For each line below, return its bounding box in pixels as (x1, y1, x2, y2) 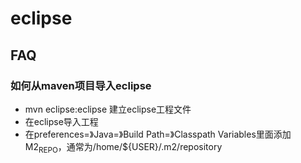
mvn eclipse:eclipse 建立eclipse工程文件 (24, 103, 192, 115)
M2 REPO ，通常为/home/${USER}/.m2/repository (24, 140, 223, 155)
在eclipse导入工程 (24, 115, 99, 127)
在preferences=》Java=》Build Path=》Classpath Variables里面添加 (24, 128, 292, 140)
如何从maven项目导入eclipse (10, 78, 152, 92)
